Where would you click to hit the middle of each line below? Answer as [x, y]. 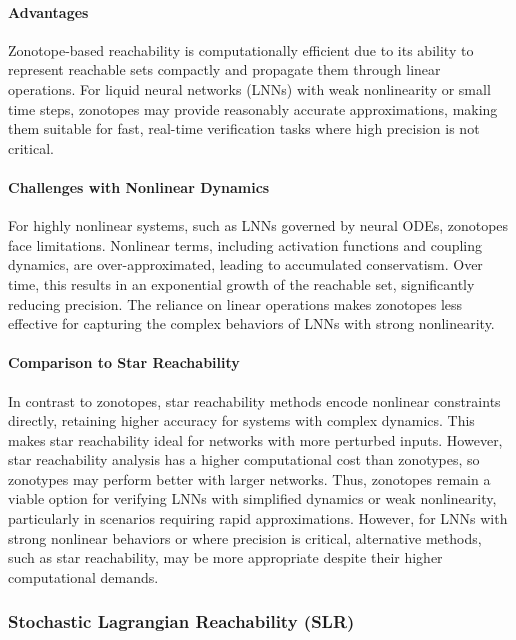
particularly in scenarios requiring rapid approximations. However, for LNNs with [258, 518]
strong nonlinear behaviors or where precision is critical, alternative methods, [245, 537]
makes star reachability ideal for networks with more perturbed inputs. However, [255, 439]
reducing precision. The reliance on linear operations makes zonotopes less [235, 303]
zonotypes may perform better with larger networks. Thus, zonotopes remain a [249, 478]
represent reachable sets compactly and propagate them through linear [224, 69]
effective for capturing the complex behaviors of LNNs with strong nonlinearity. [251, 323]
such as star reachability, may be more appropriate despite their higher [225, 557]
